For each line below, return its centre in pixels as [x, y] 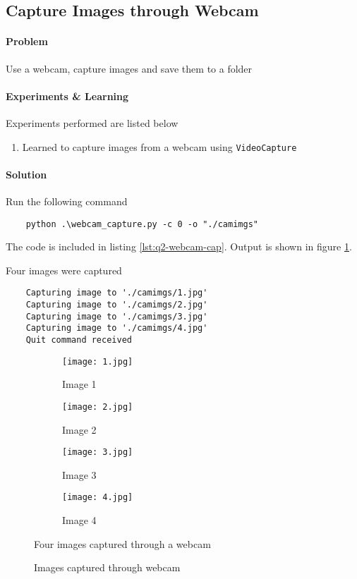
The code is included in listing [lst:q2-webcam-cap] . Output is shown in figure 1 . [179, 246]
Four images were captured [64, 270]
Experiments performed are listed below [92, 122]
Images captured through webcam [107, 567]
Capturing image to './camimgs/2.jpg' [117, 305]
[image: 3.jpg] [98, 452]
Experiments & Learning [67, 96]
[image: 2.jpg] [98, 407]
